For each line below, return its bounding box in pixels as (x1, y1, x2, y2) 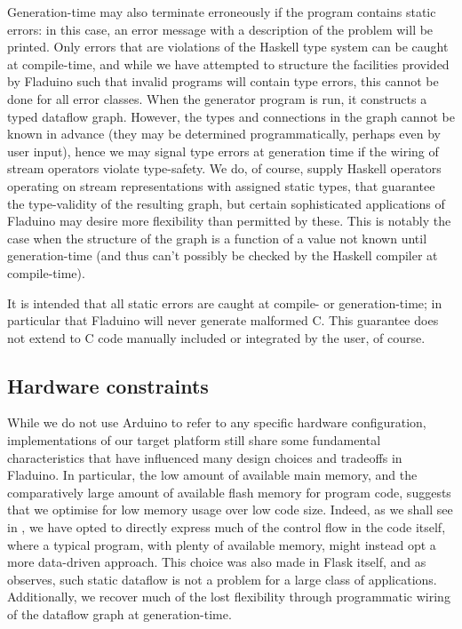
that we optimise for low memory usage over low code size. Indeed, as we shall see (7, 500, 453, 519)
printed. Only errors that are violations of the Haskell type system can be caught (7, 37, 449, 56)
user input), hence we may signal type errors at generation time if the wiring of (7, 141, 439, 160)
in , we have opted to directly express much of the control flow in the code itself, (7, 518, 446, 537)
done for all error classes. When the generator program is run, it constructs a (7, 89, 427, 107)
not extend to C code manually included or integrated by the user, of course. (7, 328, 426, 346)
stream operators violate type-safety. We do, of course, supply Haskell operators (7, 159, 442, 178)
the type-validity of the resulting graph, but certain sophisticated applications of (7, 194, 445, 212)
